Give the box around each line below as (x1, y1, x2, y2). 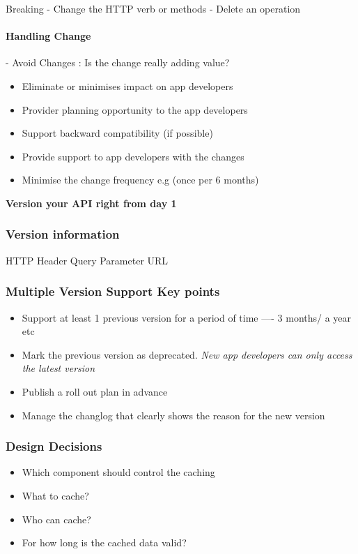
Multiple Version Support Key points (6, 283, 220, 300)
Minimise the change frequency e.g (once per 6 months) (22, 172, 259, 187)
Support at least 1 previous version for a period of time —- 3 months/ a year (22, 310, 352, 324)
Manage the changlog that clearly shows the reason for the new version (22, 407, 325, 422)
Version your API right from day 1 (6, 195, 177, 210)
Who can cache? (22, 511, 91, 526)
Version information (6, 225, 120, 243)
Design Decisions (6, 437, 102, 455)
